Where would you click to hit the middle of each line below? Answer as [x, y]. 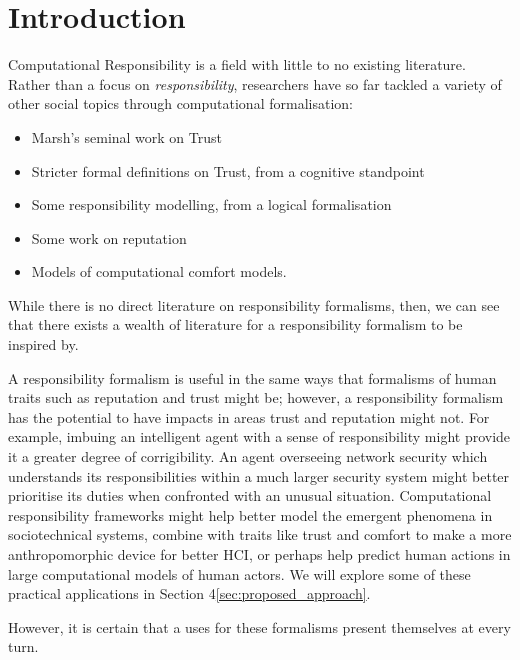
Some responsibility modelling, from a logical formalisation [211, 204]
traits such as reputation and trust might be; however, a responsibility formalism [256, 397]
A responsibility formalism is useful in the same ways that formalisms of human [252, 377]
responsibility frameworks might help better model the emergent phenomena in [250, 514]
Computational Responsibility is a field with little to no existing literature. [237, 64]
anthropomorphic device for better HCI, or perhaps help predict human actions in [259, 554]
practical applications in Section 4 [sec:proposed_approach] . [189, 593]
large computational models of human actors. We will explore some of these [239, 573]
